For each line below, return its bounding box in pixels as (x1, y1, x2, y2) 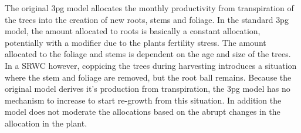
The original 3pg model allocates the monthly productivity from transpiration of (5, 2, 294, 14)
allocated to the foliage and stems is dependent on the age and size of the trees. (5, 48, 291, 60)
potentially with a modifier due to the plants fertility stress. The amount (5, 36, 266, 48)
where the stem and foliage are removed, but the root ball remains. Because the (5, 71, 292, 83)
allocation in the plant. (5, 117, 87, 129)
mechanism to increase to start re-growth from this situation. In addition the (5, 94, 282, 106)
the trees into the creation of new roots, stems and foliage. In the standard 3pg (5, 13, 289, 25)
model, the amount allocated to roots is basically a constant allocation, (5, 25, 261, 37)
